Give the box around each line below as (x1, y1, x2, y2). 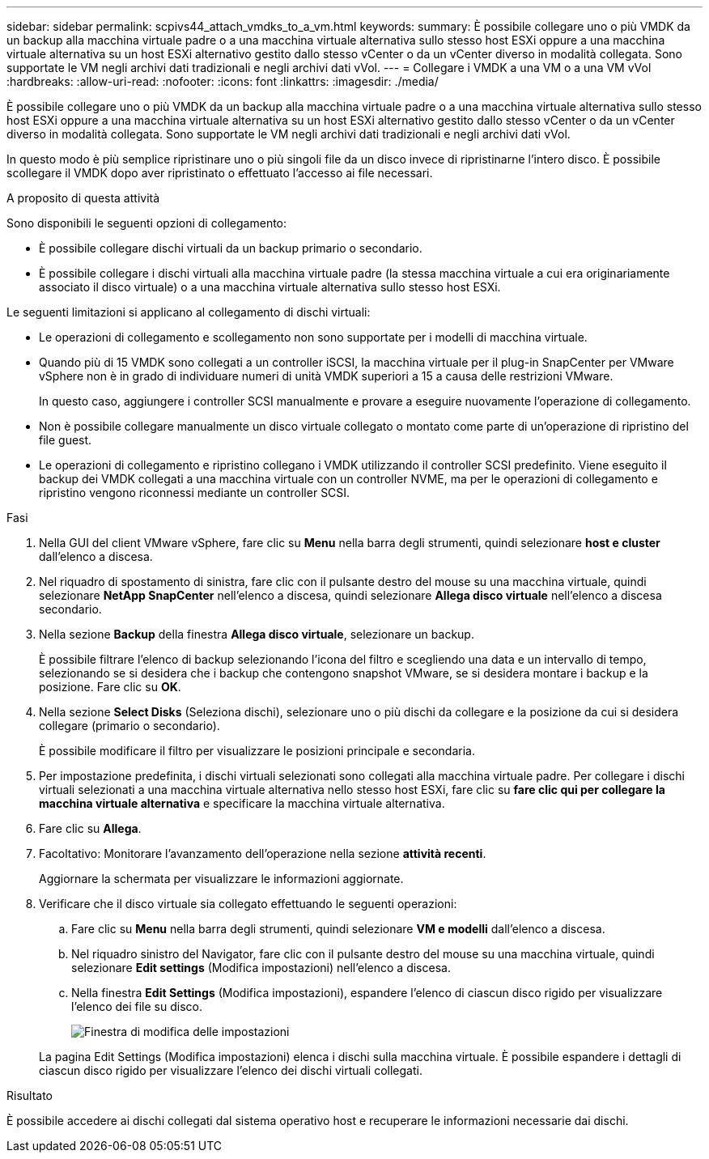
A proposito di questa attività (6, 191, 160, 205)
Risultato (6, 1089, 53, 1102)
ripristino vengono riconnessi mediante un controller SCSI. (39, 486, 350, 499)
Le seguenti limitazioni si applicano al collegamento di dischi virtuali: (6, 305, 371, 319)
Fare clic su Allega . (39, 821, 142, 835)
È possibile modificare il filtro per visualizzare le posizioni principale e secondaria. (39, 744, 475, 758)
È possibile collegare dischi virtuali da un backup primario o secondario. (39, 241, 422, 255)
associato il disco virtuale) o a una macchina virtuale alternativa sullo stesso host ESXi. (39, 280, 501, 294)
